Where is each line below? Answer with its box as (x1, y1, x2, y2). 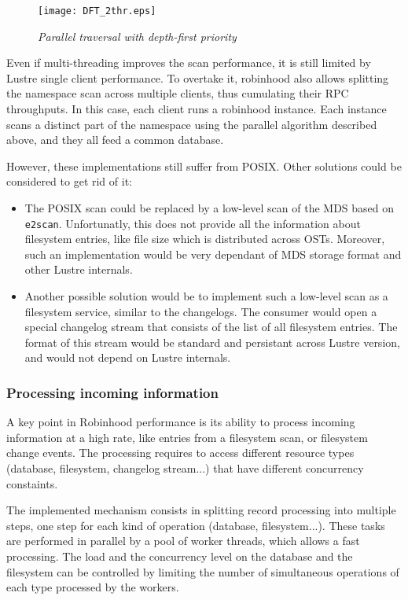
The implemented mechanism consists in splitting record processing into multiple (6, 502, 396, 518)
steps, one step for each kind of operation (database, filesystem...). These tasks (6, 517, 385, 533)
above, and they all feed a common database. (6, 131, 224, 148)
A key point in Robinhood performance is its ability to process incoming (6, 414, 355, 430)
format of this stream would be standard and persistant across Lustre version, (24, 333, 400, 350)
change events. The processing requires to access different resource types (6, 444, 355, 461)
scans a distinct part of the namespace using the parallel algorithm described (6, 116, 377, 132)
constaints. (6, 475, 58, 491)
